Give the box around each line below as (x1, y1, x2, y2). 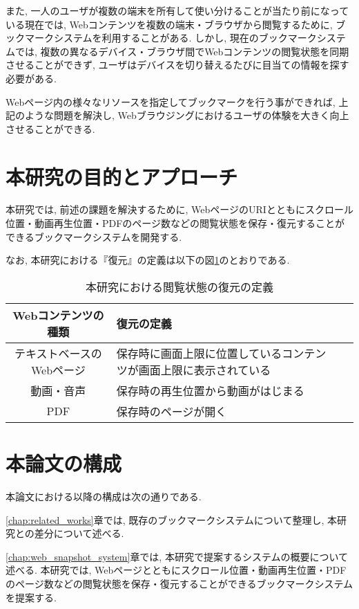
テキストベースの (14, 345, 102, 361)
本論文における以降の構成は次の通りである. (6, 489, 202, 503)
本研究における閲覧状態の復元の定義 (85, 278, 273, 295)
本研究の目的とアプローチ (6, 162, 238, 190)
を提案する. (6, 590, 57, 604)
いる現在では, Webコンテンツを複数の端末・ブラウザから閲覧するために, (6, 17, 333, 31)
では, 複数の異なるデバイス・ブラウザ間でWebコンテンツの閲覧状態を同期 (14, 44, 349, 58)
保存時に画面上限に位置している (116, 345, 282, 361)
